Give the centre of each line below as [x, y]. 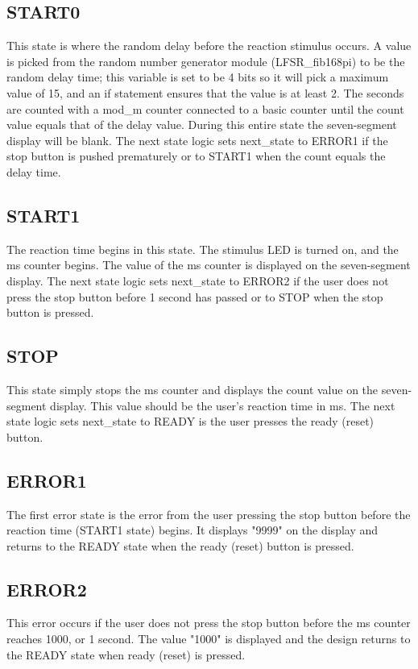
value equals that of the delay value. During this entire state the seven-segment [202, 125]
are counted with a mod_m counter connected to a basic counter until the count [205, 108]
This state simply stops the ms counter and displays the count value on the [192, 389]
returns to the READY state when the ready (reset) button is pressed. [180, 545]
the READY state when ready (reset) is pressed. [126, 654]
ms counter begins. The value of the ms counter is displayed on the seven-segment [209, 265]
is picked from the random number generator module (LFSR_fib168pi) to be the [206, 61]
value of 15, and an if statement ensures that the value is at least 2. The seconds [205, 92]
